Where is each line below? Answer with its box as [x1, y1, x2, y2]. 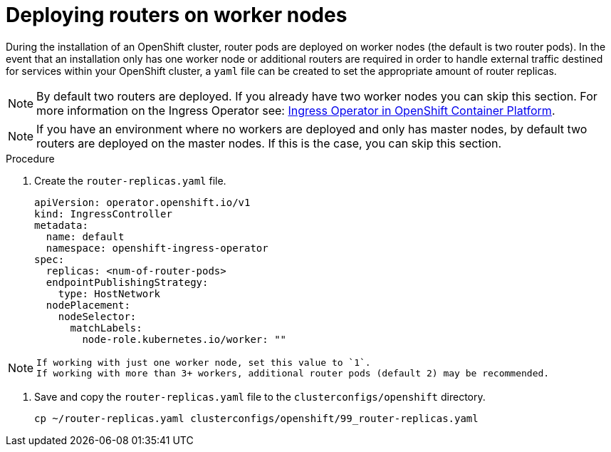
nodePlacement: [46, 299, 130, 311]
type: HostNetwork [58, 287, 161, 299]
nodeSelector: [58, 310, 137, 322]
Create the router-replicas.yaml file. [34, 174, 226, 187]
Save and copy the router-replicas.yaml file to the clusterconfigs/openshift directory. [34, 390, 486, 403]
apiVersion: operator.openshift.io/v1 [34, 196, 251, 208]
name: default [46, 230, 125, 242]
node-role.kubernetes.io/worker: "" [82, 333, 287, 345]
